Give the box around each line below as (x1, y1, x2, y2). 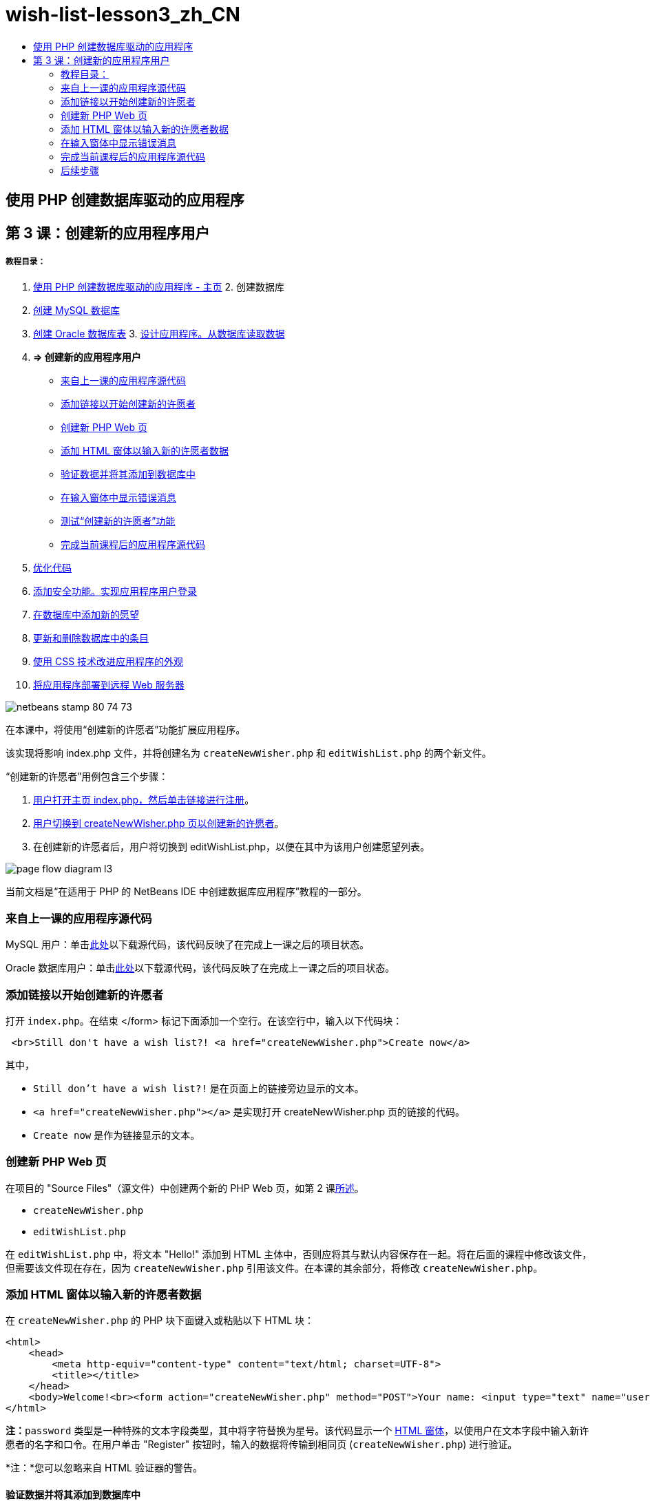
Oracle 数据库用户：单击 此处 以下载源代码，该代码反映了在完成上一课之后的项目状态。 (6, 962, 395, 974)
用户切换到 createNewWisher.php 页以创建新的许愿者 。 (33, 817, 284, 830)
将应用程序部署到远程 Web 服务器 (33, 679, 185, 691)
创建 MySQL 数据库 (33, 304, 120, 317)
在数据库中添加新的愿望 (33, 609, 139, 621)
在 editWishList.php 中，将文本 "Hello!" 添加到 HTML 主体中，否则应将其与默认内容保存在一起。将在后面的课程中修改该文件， (6, 1248, 592, 1260)
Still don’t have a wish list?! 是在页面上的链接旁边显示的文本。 (33, 1082, 364, 1094)
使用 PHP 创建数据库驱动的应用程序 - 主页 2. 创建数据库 (33, 281, 284, 293)
